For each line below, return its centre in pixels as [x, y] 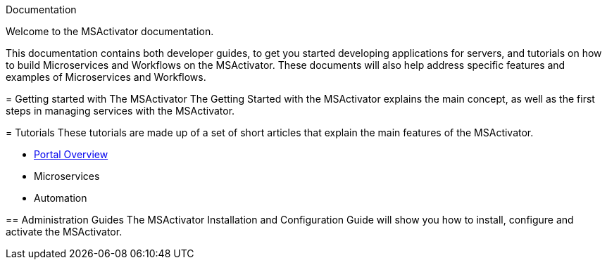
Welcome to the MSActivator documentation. [110, 31]
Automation [61, 198]
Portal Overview [71, 154]
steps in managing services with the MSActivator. [120, 111]
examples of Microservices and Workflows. [106, 77]
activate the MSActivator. [64, 232]
